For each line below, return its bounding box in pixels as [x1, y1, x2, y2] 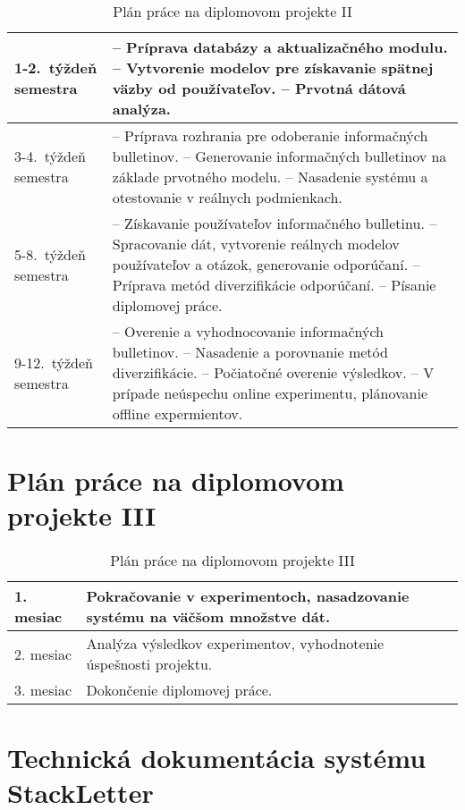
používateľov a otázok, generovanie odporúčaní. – [112, 254, 420, 274]
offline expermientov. [112, 403, 243, 424]
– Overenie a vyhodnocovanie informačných [112, 321, 384, 342]
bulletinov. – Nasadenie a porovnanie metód [112, 342, 388, 362]
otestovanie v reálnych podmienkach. [112, 187, 342, 207]
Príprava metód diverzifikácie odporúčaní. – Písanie [112, 274, 436, 295]
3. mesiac [14, 679, 72, 701]
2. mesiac [14, 643, 72, 664]
